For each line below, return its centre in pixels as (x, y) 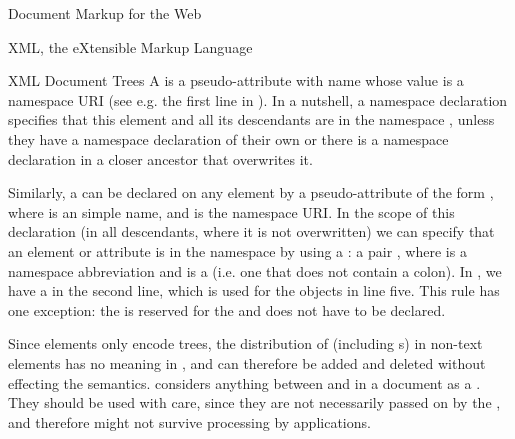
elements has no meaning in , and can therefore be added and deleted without (247, 362)
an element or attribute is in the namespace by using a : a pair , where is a (237, 250)
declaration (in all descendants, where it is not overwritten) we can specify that (251, 231)
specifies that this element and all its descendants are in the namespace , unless (251, 119)
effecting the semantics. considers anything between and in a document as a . (244, 382)
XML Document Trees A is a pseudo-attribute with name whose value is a (236, 80)
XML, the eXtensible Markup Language (130, 46)
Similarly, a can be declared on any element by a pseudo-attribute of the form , (251, 192)
